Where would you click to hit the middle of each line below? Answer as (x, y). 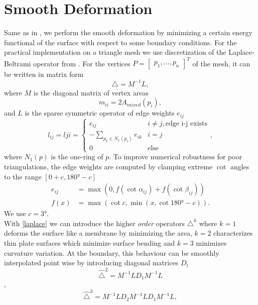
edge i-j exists (186, 123)
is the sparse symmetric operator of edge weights (100, 113)
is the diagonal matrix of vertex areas (91, 92)
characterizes (233, 233)
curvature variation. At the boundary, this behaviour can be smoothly (112, 252)
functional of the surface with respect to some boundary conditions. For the (120, 42)
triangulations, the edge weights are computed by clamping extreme (108, 167)
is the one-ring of (77, 157)
